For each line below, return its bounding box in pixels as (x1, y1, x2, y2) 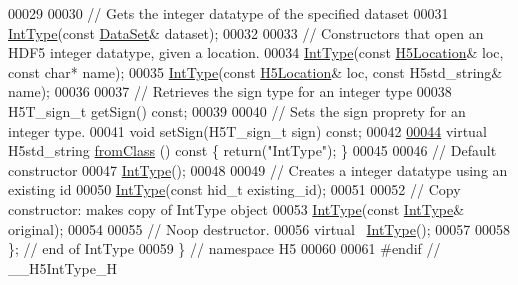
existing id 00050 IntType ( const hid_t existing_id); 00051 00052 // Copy (8, 179, 461, 200)
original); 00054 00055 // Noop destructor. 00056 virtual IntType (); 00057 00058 (8, 218, 510, 239)
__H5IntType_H (8, 257, 117, 278)
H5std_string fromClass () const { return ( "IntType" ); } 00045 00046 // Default (8, 140, 497, 161)
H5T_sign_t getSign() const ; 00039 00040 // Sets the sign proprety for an (8, 100, 466, 121)
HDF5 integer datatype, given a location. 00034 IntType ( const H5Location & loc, (8, 42, 504, 63)
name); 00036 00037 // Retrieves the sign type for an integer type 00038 (8, 81, 452, 102)
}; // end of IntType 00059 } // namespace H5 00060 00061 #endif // (8, 238, 441, 259)
